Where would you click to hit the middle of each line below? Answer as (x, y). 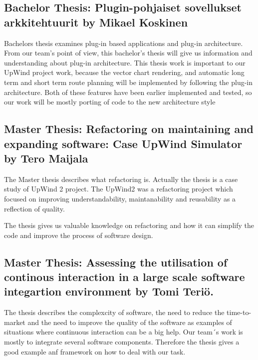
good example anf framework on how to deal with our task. (95, 351)
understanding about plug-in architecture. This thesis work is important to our (125, 62)
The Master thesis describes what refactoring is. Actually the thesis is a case (121, 179)
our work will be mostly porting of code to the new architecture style (110, 102)
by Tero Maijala (46, 158)
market (15, 322)
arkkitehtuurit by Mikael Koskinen (96, 22)
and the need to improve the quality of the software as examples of (130, 322)
